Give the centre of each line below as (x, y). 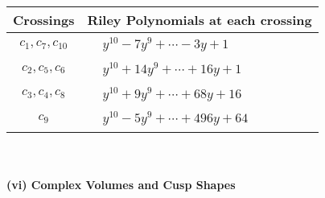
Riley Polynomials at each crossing (200, 20)
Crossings (44, 20)
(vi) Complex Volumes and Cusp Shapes (121, 184)
